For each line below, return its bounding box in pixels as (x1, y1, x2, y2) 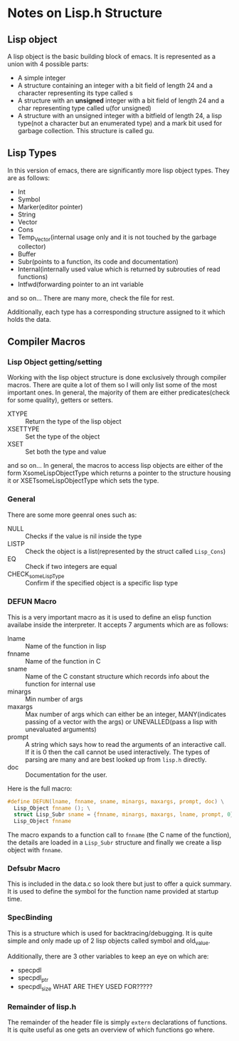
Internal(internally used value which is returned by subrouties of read (17, 265, 221, 273)
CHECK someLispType (7, 570, 65, 580)
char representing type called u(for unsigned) (17, 104, 152, 112)
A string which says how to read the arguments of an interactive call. (25, 740, 226, 748)
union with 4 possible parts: (7, 60, 89, 68)
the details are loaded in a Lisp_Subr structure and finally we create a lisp (7, 838, 222, 847)
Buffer (17, 249, 37, 258)
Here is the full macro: (7, 784, 73, 792)
